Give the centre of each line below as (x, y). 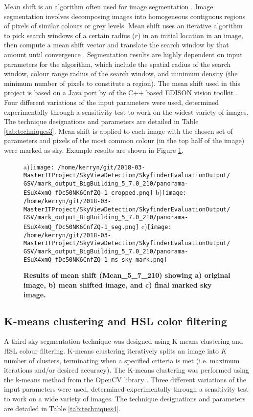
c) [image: (156, 226)
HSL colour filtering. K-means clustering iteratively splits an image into (111, 350)
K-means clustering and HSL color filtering (115, 321)
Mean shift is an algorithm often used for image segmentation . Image (109, 6)
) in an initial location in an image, (190, 35)
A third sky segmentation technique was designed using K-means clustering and (124, 341)
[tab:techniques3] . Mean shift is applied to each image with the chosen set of (118, 131)
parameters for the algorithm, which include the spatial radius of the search (117, 64)
